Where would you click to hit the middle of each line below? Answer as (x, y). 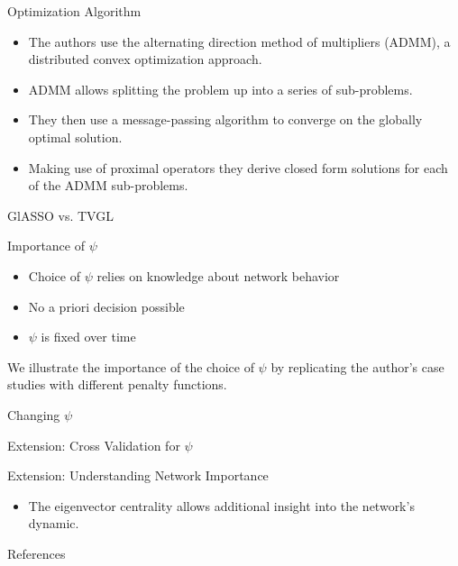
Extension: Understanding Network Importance (138, 475)
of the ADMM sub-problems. (108, 185)
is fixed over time (88, 337)
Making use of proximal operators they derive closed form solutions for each (238, 167)
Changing (34, 414)
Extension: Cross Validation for (94, 445)
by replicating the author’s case (357, 366)
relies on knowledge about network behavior (218, 275)
